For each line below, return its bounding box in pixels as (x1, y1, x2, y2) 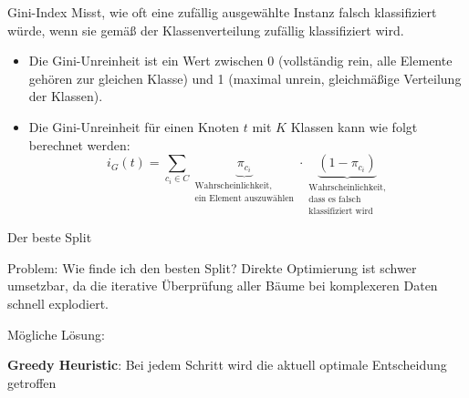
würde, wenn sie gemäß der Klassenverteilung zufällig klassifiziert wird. (7, 20, 404, 39)
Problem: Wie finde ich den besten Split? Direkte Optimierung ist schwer (7, 258, 417, 277)
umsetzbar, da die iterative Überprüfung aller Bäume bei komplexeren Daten (7, 276, 438, 295)
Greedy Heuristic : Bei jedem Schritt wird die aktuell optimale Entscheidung (7, 355, 447, 374)
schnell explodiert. (7, 294, 109, 313)
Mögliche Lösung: (7, 324, 105, 343)
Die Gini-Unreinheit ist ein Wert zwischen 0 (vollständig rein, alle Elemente (28, 51, 453, 70)
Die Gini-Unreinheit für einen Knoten (28, 117, 240, 136)
